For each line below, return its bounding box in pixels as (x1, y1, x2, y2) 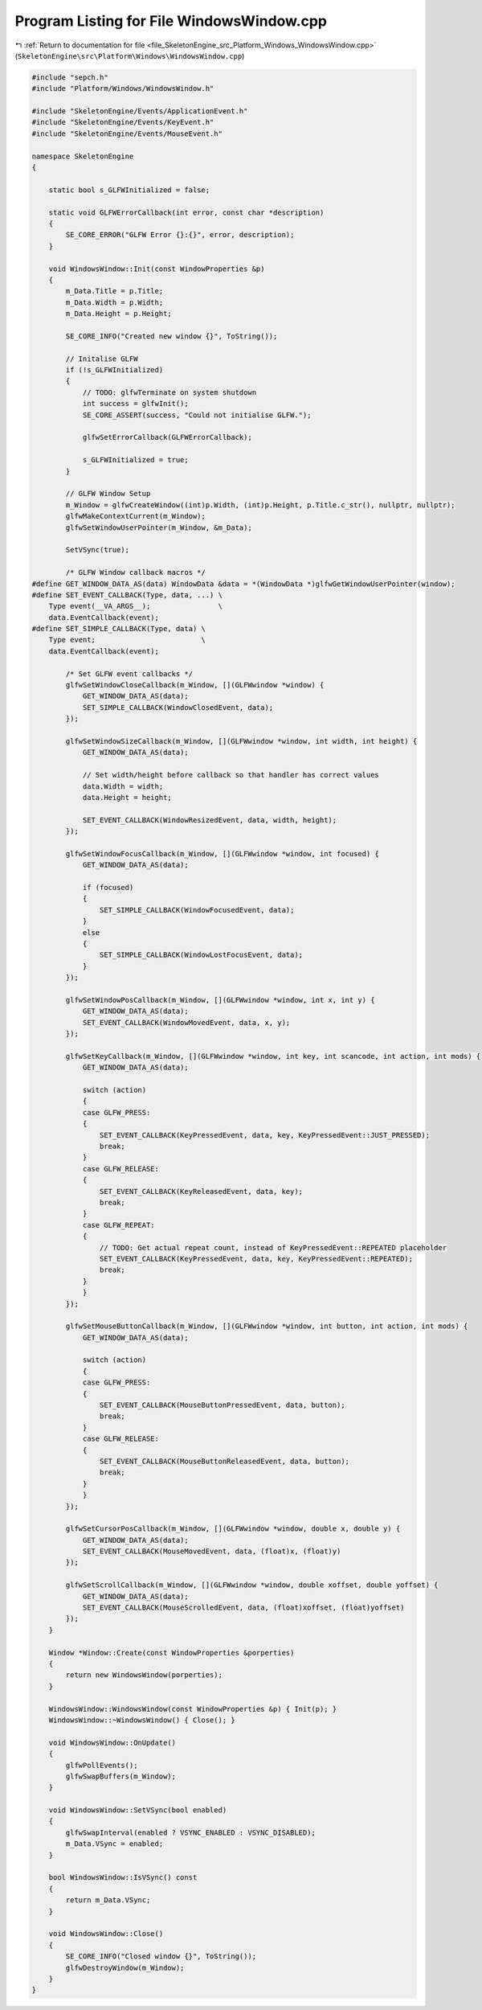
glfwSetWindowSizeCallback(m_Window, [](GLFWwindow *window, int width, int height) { (65, 736, 418, 745)
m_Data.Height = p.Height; (65, 310, 172, 318)
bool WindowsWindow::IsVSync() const (48, 1873, 198, 1882)
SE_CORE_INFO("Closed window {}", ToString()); (65, 1952, 257, 1961)
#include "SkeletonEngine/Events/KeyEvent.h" (31, 117, 214, 127)
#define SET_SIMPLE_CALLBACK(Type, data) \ (31, 624, 206, 634)
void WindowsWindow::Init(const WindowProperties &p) (48, 264, 265, 273)
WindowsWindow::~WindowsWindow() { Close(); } (48, 1715, 236, 1725)
